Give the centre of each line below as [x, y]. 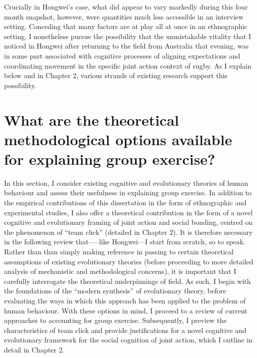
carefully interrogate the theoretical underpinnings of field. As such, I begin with [127, 281]
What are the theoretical [92, 119]
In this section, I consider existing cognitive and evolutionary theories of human [126, 183]
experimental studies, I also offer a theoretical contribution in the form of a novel [128, 212]
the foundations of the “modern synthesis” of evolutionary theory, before [115, 291]
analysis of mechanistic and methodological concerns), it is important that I [120, 271]
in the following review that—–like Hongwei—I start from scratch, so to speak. [125, 242]
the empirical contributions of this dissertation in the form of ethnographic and [125, 203]
